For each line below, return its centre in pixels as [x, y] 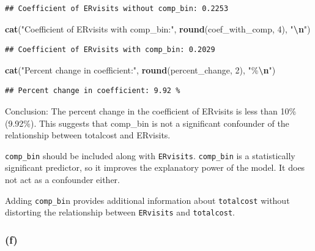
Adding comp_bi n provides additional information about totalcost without [147, 200]
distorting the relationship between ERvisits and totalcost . [120, 212]
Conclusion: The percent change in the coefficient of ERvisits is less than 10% [151, 111]
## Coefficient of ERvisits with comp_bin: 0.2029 [110, 50]
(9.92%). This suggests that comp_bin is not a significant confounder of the [147, 123]
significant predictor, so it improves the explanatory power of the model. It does [155, 167]
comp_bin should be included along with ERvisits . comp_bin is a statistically [150, 155]
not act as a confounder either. [62, 179]
